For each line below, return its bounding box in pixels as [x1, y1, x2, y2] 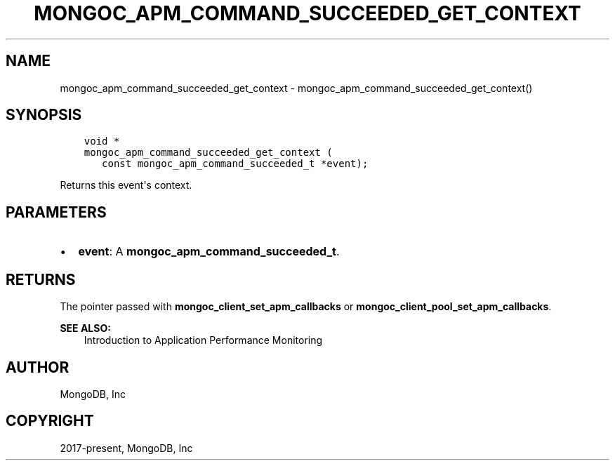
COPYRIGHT [6, 412, 94, 430]
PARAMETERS [6, 203, 107, 221]
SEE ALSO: [60, 322, 111, 335]
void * [84, 135, 120, 147]
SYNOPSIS [6, 106, 82, 124]
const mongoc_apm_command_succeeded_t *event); [102, 158, 369, 170]
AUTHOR [6, 358, 70, 376]
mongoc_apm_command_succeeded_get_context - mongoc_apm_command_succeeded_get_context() [60, 81, 533, 94]
